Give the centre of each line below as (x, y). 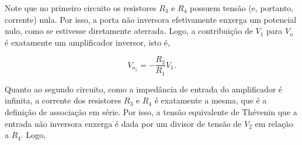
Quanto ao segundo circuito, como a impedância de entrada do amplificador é (144, 89)
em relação (274, 123)
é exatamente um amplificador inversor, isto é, (87, 42)
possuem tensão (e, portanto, (242, 8)
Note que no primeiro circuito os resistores (81, 8)
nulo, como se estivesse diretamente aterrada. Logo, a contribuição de (129, 31)
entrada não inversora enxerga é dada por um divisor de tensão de (123, 123)
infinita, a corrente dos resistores (63, 100)
